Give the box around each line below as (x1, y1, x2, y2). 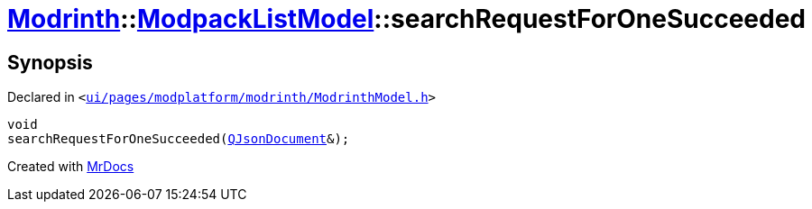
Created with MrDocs (7, 159, 134, 175)
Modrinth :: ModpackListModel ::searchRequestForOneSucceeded (7, 4, 806, 34)
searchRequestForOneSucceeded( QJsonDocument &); (7, 132, 350, 147)
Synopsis (7, 50, 93, 74)
